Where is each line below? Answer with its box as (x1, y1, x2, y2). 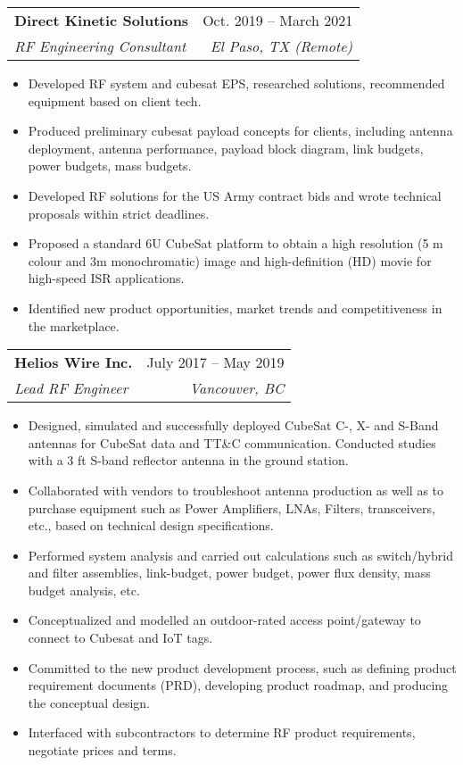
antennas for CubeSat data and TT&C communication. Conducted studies (28, 433, 436, 452)
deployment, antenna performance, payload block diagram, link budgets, (28, 138, 424, 157)
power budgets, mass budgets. (28, 156, 192, 175)
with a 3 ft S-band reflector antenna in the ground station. (28, 451, 349, 470)
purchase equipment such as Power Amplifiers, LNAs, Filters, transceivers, (28, 498, 435, 517)
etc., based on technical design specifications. (28, 516, 274, 535)
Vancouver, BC (189, 378, 285, 399)
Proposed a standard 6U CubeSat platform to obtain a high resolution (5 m (28, 234, 443, 253)
